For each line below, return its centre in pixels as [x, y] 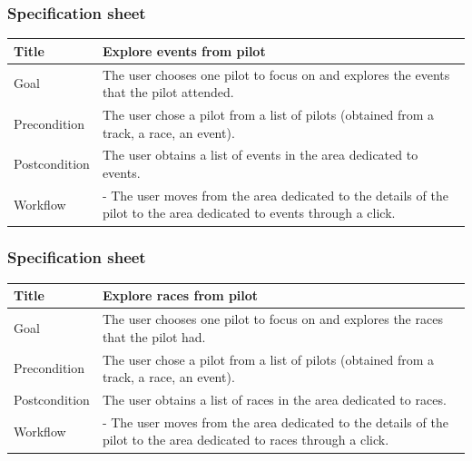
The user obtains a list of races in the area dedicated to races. [274, 399]
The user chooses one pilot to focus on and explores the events [276, 74]
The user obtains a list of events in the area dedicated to [260, 155]
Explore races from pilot [180, 295]
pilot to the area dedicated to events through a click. [249, 213]
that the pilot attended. [168, 92]
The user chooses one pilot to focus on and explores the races [272, 319]
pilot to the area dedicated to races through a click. [246, 440]
